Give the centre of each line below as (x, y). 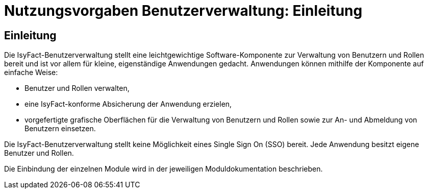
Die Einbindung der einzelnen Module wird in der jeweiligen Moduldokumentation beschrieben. (163, 169)
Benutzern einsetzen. (60, 129)
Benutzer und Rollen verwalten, (77, 88)
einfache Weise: (31, 73)
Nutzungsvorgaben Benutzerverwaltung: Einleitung (183, 11)
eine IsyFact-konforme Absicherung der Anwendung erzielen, (128, 104)
